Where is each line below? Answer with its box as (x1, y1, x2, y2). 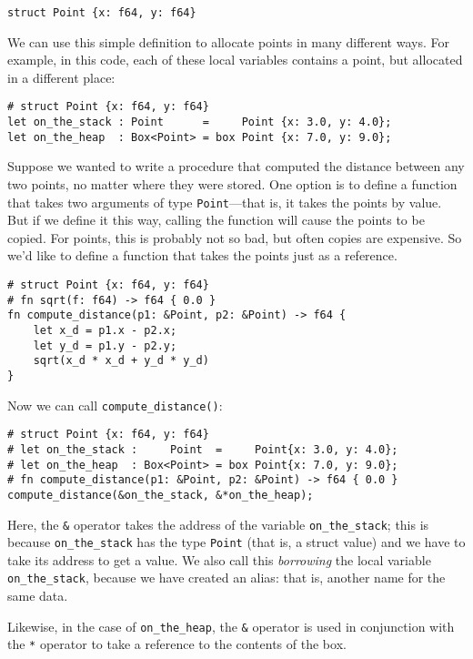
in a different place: (7, 67, 116, 86)
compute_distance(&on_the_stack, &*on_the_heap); (7, 488, 314, 502)
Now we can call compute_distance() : (7, 395, 223, 414)
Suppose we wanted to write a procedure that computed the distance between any (7, 157, 465, 176)
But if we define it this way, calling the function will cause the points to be (7, 210, 425, 229)
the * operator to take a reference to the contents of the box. (7, 634, 347, 654)
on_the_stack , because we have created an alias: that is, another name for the (7, 568, 446, 587)
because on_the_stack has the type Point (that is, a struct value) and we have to (7, 532, 466, 552)
